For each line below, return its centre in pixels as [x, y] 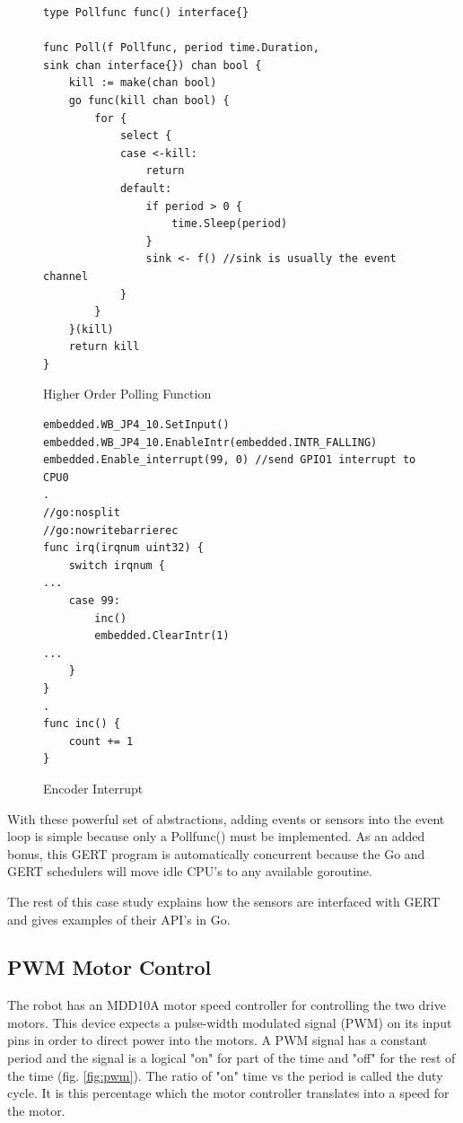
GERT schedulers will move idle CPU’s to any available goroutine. [190, 871]
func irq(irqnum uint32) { [123, 548]
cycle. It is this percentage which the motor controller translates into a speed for [228, 1093]
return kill [104, 347]
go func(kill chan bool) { [149, 100]
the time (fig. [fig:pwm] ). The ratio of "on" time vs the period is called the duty [225, 1075]
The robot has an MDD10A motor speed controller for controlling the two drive [227, 1005]
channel [66, 276]
